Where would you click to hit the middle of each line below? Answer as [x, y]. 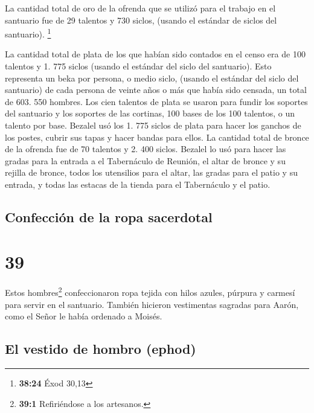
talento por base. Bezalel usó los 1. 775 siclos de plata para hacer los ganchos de [153, 125]
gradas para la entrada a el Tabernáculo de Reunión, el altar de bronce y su [145, 160]
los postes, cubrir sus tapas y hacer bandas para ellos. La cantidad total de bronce [157, 137]
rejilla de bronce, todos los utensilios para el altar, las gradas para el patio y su [151, 172]
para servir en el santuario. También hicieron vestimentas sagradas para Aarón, [152, 304]
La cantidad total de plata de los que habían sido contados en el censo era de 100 [155, 54]
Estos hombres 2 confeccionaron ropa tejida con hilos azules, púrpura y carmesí [150, 292]
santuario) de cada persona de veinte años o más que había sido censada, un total [156, 90]
